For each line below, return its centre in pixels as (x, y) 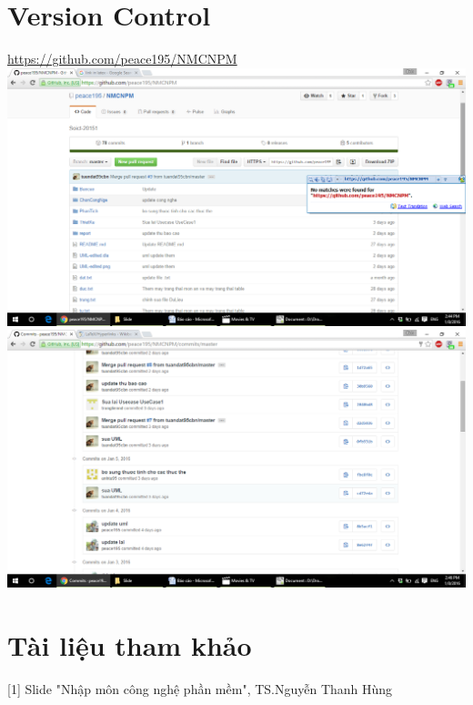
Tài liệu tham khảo (130, 645)
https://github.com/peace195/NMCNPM (122, 59)
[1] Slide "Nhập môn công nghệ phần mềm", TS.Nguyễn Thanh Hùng (200, 689)
